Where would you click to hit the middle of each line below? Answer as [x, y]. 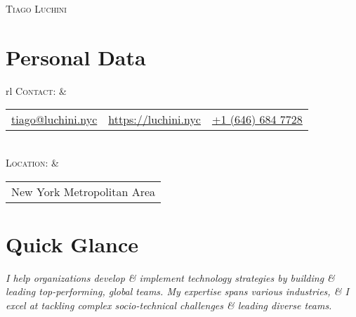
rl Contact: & [36, 90]
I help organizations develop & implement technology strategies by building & [170, 277]
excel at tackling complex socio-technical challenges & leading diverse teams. [169, 305]
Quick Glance [72, 244]
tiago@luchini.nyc [54, 119]
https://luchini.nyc [154, 119]
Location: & [32, 162]
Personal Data [76, 57]
